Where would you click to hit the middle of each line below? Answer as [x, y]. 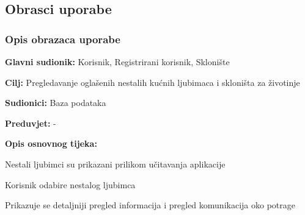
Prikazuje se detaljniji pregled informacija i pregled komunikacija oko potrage [150, 205]
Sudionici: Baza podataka [56, 103]
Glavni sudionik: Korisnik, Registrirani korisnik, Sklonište [117, 62]
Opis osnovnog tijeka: [51, 143]
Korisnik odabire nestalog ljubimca [70, 184]
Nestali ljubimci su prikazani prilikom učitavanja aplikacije [115, 164]
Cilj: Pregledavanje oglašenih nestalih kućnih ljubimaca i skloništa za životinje [152, 82]
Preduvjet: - [31, 123]
